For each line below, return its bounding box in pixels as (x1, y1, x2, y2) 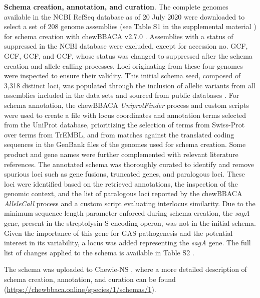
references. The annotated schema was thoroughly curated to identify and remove (4, 159, 254, 169)
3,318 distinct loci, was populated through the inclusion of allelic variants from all (4, 80, 255, 90)
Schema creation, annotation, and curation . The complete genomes (4, 2, 228, 12)
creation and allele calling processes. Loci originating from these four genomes (4, 60, 243, 71)
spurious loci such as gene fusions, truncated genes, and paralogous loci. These (4, 169, 245, 179)
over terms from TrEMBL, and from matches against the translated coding (4, 129, 234, 139)
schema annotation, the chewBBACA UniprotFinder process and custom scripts (4, 99, 249, 110)
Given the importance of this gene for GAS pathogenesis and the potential (4, 227, 233, 238)
